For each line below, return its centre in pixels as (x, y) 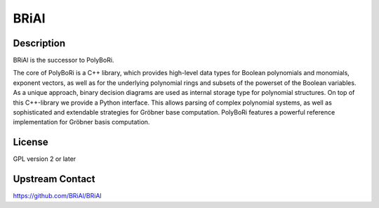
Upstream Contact (54, 179)
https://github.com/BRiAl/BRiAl (57, 196)
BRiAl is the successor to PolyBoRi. (64, 60)
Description (39, 43)
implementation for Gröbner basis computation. (81, 122)
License (31, 142)
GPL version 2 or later (45, 159)
